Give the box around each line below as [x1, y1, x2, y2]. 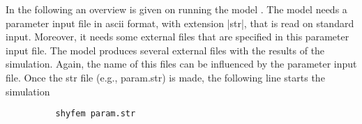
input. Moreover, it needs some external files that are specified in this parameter [6, 29, 349, 44]
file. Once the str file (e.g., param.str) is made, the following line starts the [6, 70, 325, 84]
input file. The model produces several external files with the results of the [6, 42, 325, 57]
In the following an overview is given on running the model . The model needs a [6, 2, 347, 16]
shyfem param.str [55, 109, 136, 119]
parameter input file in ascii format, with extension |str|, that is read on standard [6, 15, 354, 30]
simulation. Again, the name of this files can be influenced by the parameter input [6, 56, 357, 71]
